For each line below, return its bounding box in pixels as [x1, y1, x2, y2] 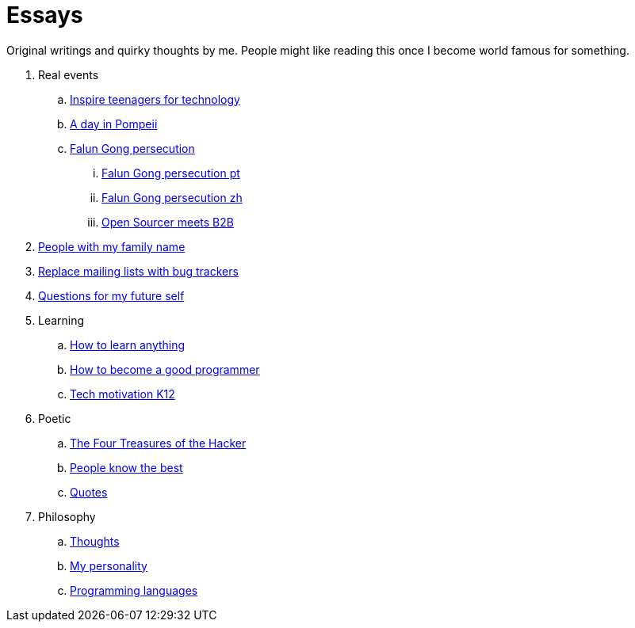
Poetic [38, 411, 71, 425]
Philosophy [38, 509, 96, 523]
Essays [6, 2, 83, 29]
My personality [70, 558, 147, 573]
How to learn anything [70, 337, 186, 352]
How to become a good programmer [70, 362, 260, 376]
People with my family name [38, 239, 186, 253]
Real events [38, 67, 99, 82]
